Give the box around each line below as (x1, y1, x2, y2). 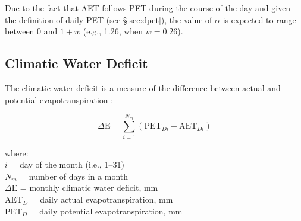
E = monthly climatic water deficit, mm (11, 181, 158, 194)
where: (5, 146, 29, 159)
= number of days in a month (20, 169, 128, 182)
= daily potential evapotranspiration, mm (30, 204, 183, 217)
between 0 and (5, 25, 58, 37)
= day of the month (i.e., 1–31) (10, 158, 124, 171)
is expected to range (222, 13, 296, 25)
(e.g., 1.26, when (83, 25, 143, 37)
